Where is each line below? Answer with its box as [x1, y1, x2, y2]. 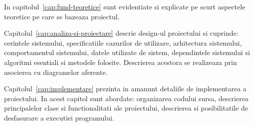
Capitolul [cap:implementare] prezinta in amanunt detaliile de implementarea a [4, 83, 247, 94]
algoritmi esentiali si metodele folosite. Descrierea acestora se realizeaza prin [4, 57, 237, 67]
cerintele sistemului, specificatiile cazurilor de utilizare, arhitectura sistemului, [4, 37, 242, 48]
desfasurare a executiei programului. [4, 112, 114, 123]
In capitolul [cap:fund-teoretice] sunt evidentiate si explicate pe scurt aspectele [4, 1, 246, 11]
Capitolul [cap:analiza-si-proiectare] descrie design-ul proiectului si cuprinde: [4, 28, 239, 38]
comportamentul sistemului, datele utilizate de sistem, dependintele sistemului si [4, 47, 250, 58]
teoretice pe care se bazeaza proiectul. [4, 11, 120, 21]
